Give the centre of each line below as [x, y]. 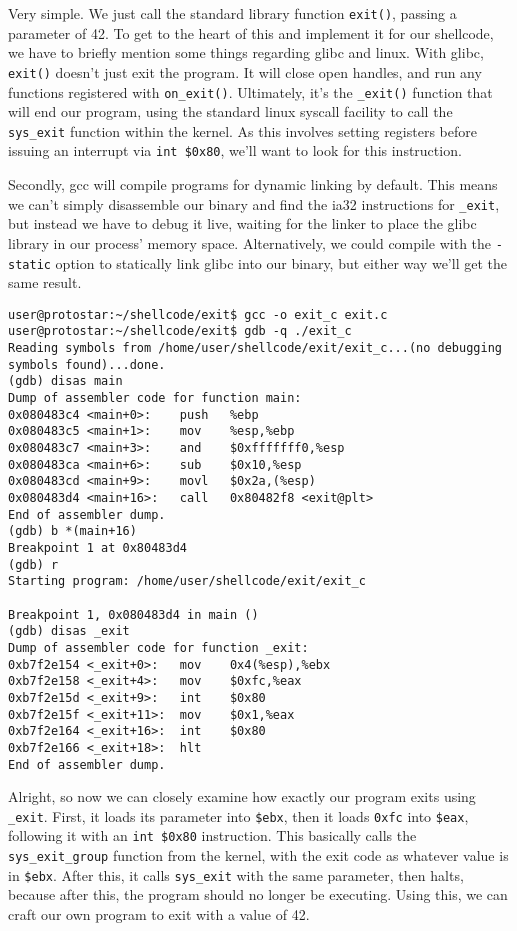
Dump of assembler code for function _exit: [158, 647]
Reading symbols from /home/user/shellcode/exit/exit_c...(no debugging [255, 348]
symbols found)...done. [87, 364]
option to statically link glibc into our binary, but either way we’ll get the [281, 262]
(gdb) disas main [65, 381]
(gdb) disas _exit [69, 631]
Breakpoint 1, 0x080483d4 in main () [133, 614]
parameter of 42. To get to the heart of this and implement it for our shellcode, [251, 32]
